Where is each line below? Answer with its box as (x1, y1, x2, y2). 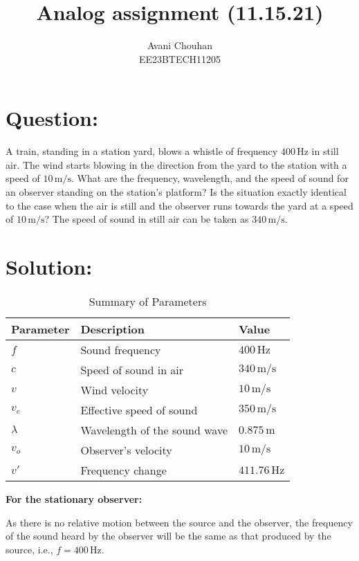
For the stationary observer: (6, 491, 142, 506)
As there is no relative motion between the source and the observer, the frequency (6, 515, 353, 529)
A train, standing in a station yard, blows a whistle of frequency (6, 144, 278, 158)
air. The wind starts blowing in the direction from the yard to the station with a (6, 157, 347, 172)
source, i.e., (6, 542, 53, 556)
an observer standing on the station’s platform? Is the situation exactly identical (6, 185, 347, 199)
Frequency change (80, 461, 167, 478)
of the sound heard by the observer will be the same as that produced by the (6, 528, 331, 543)
